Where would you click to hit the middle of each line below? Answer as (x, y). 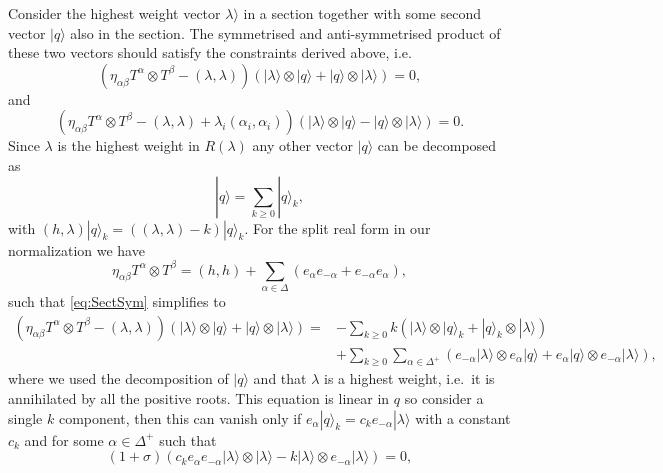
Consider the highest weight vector (114, 13)
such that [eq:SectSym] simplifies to (117, 300)
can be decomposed (437, 145)
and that (280, 378)
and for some (64, 439)
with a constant (463, 417)
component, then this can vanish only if (180, 417)
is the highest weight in (128, 145)
